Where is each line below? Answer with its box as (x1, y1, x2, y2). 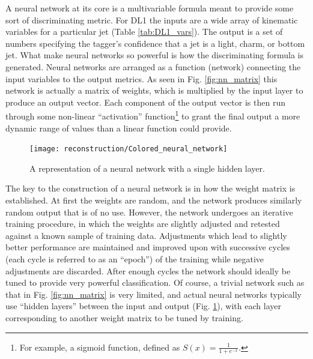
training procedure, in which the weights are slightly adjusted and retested (5, 217, 280, 230)
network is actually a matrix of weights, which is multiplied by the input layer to (5, 84, 303, 97)
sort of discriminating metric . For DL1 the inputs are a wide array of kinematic (5, 13, 298, 26)
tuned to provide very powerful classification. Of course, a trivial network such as (5, 276, 305, 289)
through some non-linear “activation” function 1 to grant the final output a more (5, 108, 300, 122)
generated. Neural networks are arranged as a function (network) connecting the (5, 60, 301, 73)
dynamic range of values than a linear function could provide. (5, 121, 232, 134)
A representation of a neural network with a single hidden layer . (29, 161, 265, 174)
